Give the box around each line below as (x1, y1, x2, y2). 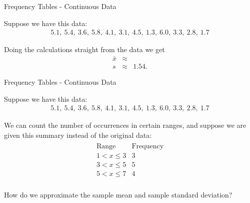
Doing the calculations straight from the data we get (4, 44, 165, 55)
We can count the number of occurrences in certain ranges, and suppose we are (4, 120, 246, 130)
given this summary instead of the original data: (4, 129, 152, 140)
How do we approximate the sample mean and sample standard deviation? (4, 189, 232, 199)
